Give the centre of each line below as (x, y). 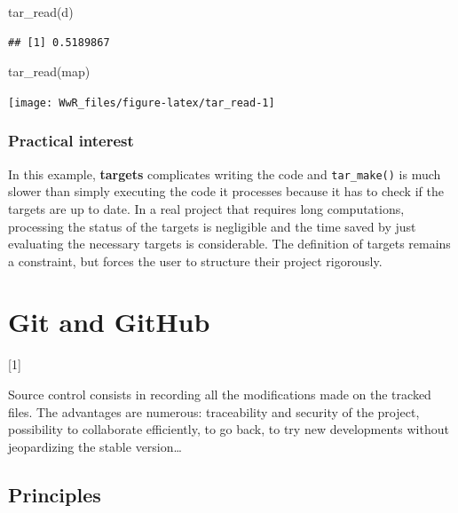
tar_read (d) (41, 12)
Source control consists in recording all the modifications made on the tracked (220, 394)
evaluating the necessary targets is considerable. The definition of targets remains (229, 244)
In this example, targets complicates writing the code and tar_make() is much (225, 174)
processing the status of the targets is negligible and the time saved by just (212, 226)
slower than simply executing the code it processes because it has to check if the (226, 191)
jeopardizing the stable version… (95, 446)
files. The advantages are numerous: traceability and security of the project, (214, 411)
